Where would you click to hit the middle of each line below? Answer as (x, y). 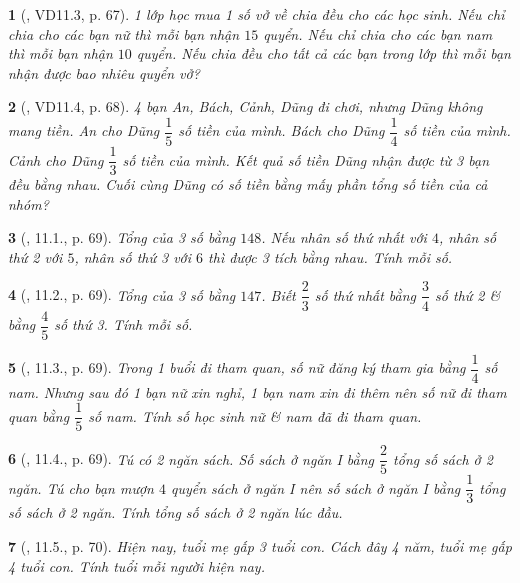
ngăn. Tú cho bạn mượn (81, 487)
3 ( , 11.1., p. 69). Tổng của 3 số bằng (122, 237)
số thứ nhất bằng (365, 294)
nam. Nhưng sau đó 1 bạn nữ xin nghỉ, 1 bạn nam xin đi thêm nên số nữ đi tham (257, 391)
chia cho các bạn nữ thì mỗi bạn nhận (124, 33)
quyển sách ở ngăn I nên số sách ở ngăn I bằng (316, 487)
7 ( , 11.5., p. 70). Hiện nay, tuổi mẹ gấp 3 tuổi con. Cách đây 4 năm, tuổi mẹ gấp (260, 546)
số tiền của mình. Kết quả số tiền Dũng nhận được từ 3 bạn (306, 159)
